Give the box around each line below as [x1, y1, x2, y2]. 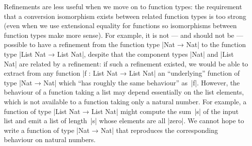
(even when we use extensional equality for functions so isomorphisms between [4, 20, 237, 31]
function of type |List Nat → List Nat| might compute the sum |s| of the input [4, 106, 239, 116]
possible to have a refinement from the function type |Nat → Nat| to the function [4, 39, 246, 49]
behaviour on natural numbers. [4, 134, 96, 145]
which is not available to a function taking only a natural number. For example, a [4, 96, 247, 106]
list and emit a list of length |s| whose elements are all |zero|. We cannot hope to [4, 115, 244, 126]
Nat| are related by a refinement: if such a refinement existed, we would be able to [4, 58, 248, 68]
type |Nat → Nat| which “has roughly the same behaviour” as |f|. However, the [4, 77, 240, 87]
